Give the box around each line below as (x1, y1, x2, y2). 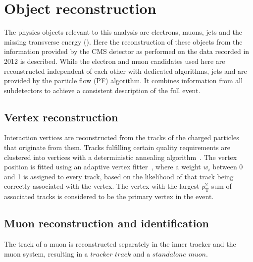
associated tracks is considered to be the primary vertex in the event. (4, 191, 214, 202)
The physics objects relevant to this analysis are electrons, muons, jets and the (4, 27, 243, 37)
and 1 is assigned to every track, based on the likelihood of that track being (4, 171, 234, 181)
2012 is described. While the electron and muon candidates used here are (4, 55, 225, 66)
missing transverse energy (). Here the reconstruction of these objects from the (4, 36, 243, 47)
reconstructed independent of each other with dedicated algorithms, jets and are (4, 65, 247, 76)
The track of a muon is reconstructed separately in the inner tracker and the (4, 239, 236, 249)
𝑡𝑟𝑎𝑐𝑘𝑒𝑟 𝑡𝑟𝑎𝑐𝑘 (90, 251, 131, 258)
